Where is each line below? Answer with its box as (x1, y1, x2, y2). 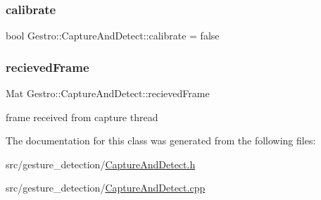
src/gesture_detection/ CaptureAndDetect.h (6, 156, 196, 171)
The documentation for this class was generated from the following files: (6, 133, 316, 148)
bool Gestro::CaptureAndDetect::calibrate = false (6, 28, 220, 43)
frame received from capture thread (6, 109, 158, 124)
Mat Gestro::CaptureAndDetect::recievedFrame (6, 86, 210, 101)
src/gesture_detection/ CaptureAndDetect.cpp (6, 180, 206, 195)
